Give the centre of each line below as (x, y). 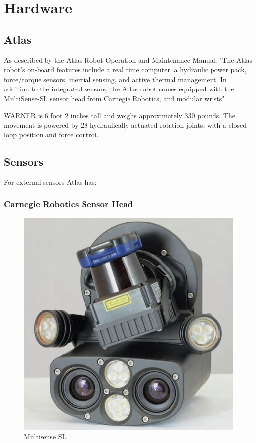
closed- (239, 125)
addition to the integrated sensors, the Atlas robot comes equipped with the (119, 89)
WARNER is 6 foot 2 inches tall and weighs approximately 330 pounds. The (120, 115)
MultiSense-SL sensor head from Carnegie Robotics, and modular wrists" (114, 98)
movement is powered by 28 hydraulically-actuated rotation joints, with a (115, 125)
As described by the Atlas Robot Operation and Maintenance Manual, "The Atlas (128, 60)
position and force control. (59, 134)
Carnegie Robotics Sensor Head (68, 204)
